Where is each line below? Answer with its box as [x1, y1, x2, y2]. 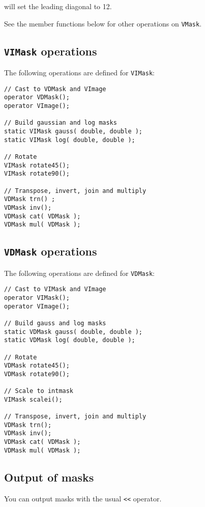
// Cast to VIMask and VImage [4, 286, 106, 293]
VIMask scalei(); [4, 396, 63, 403]
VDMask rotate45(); [4, 362, 70, 370]
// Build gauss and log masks [4, 319, 106, 327]
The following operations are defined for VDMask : [4, 267, 155, 278]
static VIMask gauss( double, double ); [4, 127, 143, 135]
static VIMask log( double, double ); [4, 136, 135, 144]
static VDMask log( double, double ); [4, 336, 135, 344]
